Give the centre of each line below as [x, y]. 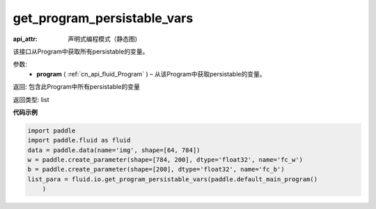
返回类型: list [31, 99]
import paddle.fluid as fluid [79, 140]
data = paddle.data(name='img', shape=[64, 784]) [114, 150]
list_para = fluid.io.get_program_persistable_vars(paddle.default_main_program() [173, 179]
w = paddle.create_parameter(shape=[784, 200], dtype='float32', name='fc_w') [165, 160]
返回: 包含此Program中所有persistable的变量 [77, 87]
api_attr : [25, 39]
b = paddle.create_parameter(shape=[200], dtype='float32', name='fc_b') [156, 169]
